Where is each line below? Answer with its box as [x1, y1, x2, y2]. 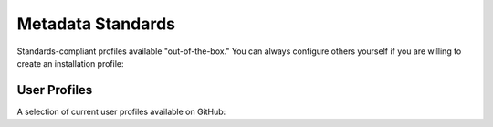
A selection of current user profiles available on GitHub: [16, 106, 226, 117]
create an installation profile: [16, 58, 124, 69]
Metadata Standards [16, 14, 175, 34]
